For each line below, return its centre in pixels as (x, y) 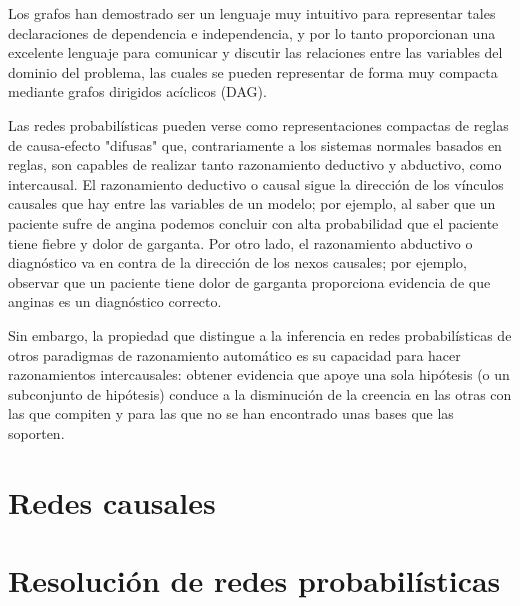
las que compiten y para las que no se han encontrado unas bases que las (231, 413)
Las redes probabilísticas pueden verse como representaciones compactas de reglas (258, 124)
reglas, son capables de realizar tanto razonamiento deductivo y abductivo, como (255, 164)
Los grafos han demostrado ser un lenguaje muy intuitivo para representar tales (252, 13)
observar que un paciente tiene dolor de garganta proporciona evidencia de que (249, 281)
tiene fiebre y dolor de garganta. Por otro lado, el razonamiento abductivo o (240, 242)
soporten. (36, 432)
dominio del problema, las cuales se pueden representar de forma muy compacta (253, 71)
